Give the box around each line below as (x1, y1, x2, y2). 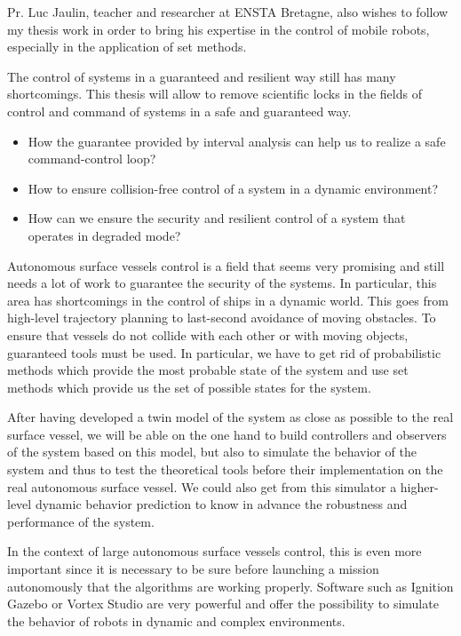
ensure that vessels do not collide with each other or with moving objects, (7, 325, 409, 344)
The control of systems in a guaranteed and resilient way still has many (7, 67, 396, 85)
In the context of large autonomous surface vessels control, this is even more (7, 542, 422, 560)
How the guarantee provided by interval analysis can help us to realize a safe (28, 131, 446, 150)
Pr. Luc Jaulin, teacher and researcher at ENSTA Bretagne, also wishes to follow (7, 3, 449, 20)
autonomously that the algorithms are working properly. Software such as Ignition (7, 576, 454, 595)
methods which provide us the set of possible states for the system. (7, 378, 371, 396)
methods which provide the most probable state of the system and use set (7, 361, 409, 379)
